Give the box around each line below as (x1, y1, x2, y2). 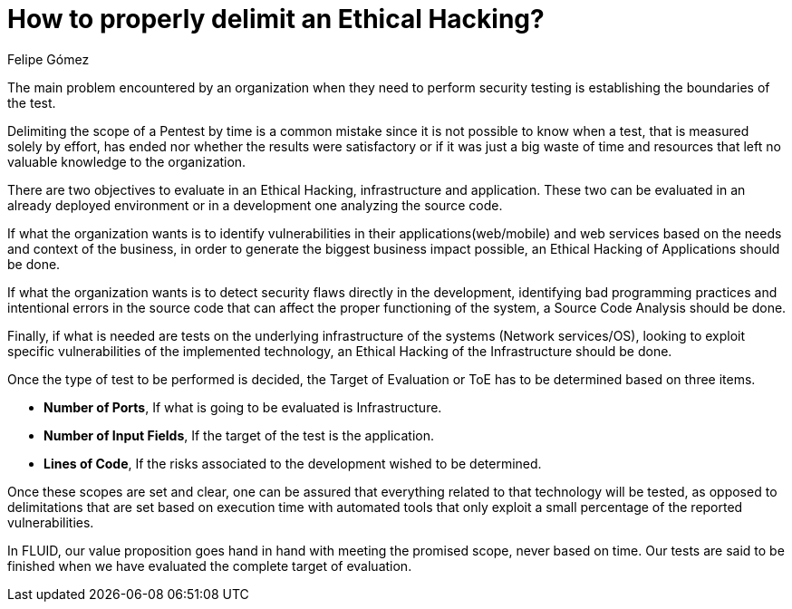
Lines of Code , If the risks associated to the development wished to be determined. (43, 455, 542, 471)
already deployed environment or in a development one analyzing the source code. (7, 197, 503, 213)
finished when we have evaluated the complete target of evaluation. (7, 557, 412, 574)
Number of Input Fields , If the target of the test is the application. (43, 427, 434, 443)
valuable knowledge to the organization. (7, 153, 246, 169)
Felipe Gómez (7, 51, 90, 67)
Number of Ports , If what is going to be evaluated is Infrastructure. (43, 399, 442, 415)
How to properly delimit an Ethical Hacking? (7, 4, 545, 34)
